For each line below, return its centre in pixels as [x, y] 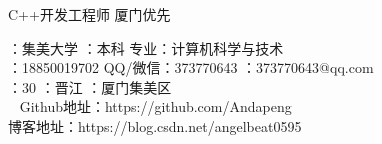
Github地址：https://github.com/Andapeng [155, 106]
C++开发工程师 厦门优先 [89, 14]
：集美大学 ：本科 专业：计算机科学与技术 [146, 47]
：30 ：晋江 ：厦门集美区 [90, 86]
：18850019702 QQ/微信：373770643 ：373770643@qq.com [191, 67]
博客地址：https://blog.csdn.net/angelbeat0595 [155, 125]
